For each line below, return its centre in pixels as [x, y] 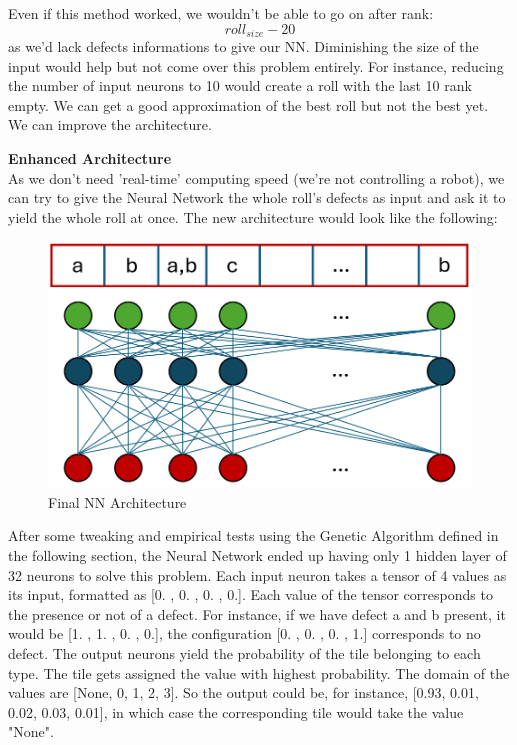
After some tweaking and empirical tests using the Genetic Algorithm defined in [253, 535]
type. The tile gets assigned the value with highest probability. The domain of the [259, 672]
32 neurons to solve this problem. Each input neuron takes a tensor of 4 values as [257, 574]
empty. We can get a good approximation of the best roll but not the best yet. [248, 104]
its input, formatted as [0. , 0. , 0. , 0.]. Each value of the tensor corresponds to [250, 594]
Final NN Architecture [117, 501]
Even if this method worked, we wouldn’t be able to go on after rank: [221, 13]
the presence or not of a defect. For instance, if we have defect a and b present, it [257, 613]
